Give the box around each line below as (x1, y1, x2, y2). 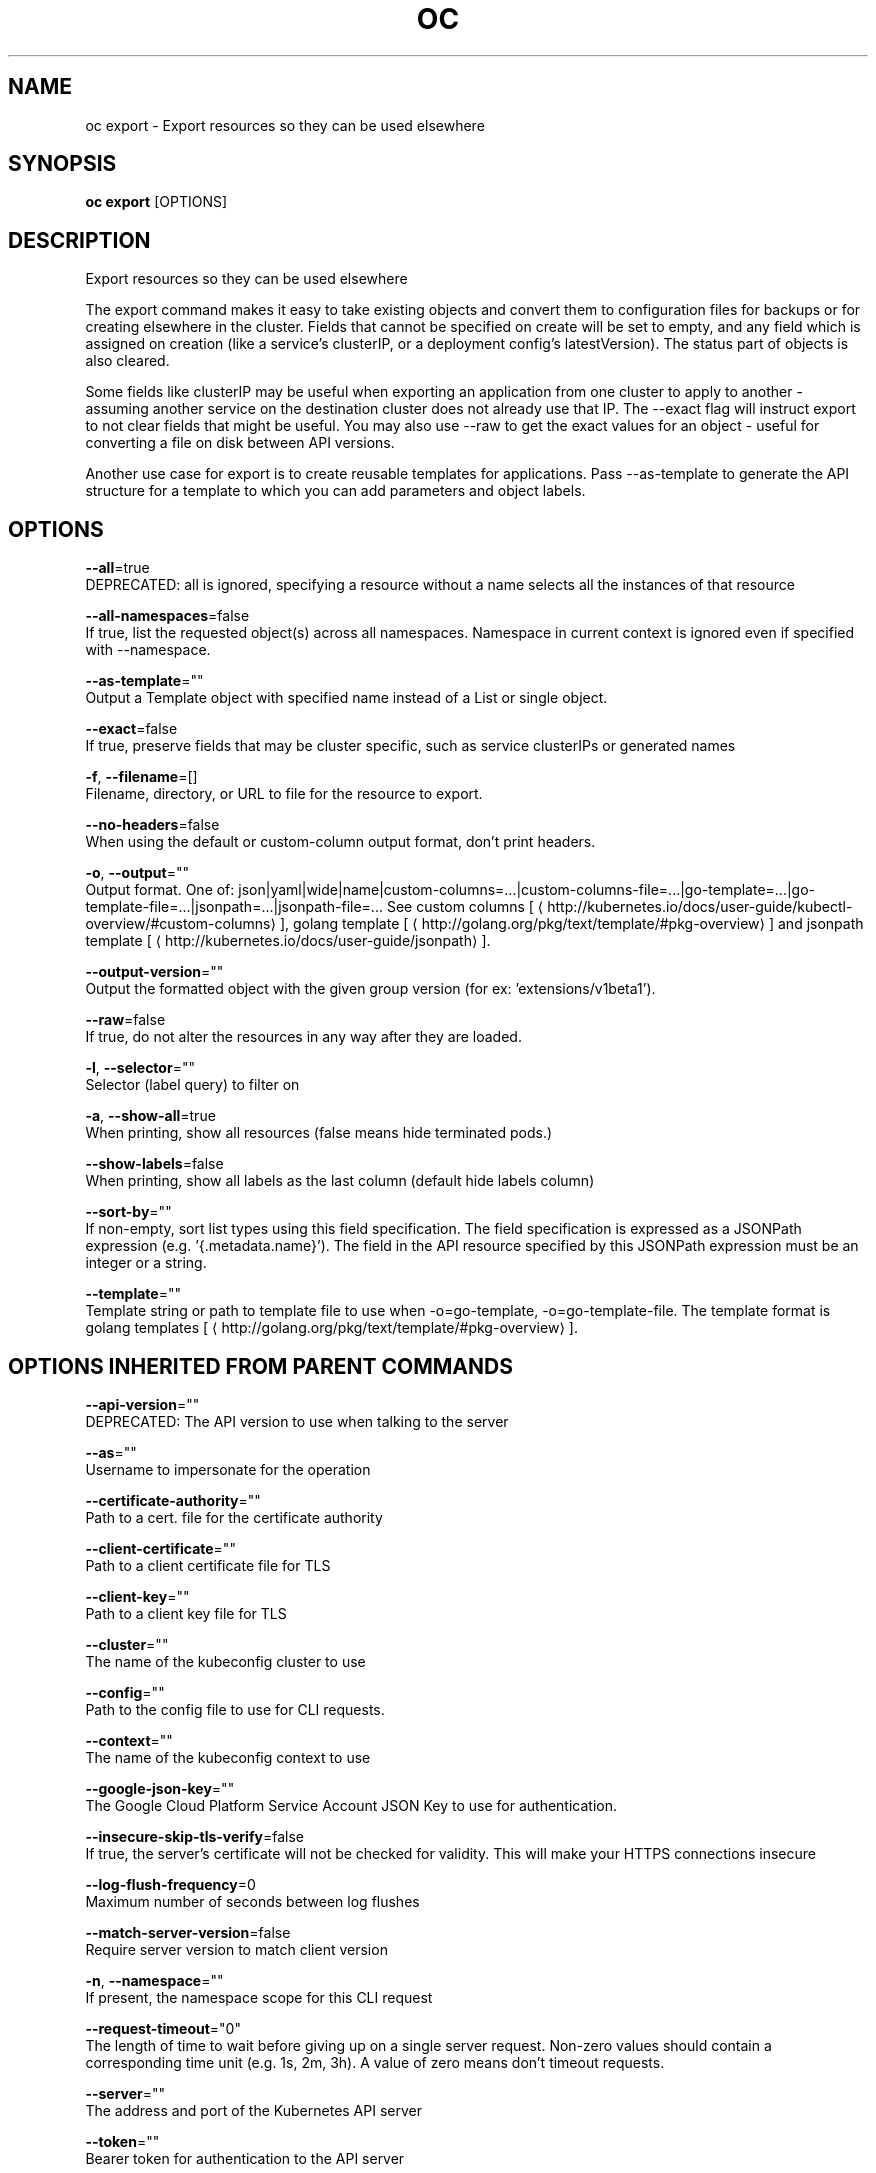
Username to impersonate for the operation (85, 1460, 371, 1478)
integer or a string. (85, 1254, 207, 1272)
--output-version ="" (85, 963, 224, 981)
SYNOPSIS (8, 151, 117, 177)
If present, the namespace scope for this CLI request (85, 1988, 433, 2006)
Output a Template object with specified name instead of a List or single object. (85, 689, 608, 707)
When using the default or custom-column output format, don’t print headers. (85, 833, 596, 851)
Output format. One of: (85, 881, 235, 899)
